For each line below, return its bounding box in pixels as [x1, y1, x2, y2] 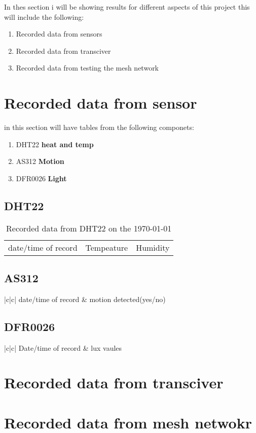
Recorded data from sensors [16, 28, 102, 39]
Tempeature [85, 241, 128, 253]
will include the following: [4, 11, 84, 22]
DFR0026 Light [16, 173, 67, 183]
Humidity [136, 241, 170, 253]
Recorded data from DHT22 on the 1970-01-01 [6, 222, 172, 234]
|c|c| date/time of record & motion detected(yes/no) [4, 293, 166, 304]
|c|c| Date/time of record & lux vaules [4, 342, 122, 353]
